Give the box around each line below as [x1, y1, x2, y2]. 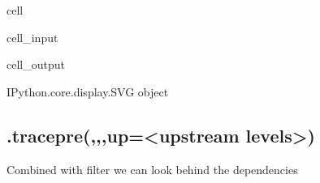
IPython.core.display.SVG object [6, 83, 169, 100]
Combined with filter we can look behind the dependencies [6, 160, 298, 177]
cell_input [6, 28, 58, 45]
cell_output [6, 56, 65, 73]
